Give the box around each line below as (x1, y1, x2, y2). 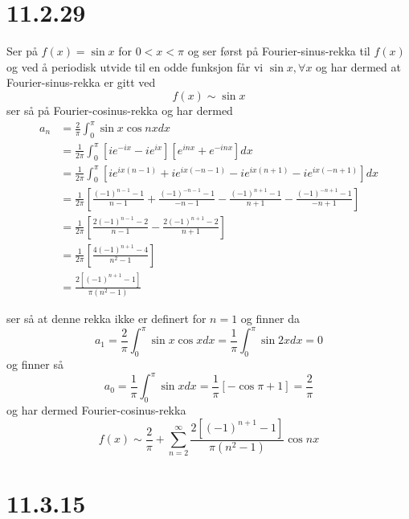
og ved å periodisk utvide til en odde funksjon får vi (6, 58, 264, 75)
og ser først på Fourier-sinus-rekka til (187, 43, 370, 59)
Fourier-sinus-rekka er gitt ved (6, 74, 156, 91)
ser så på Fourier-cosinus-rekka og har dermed (6, 101, 233, 118)
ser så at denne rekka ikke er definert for (6, 310, 207, 327)
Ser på (6, 43, 38, 59)
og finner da (240, 310, 300, 327)
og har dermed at (316, 58, 401, 75)
